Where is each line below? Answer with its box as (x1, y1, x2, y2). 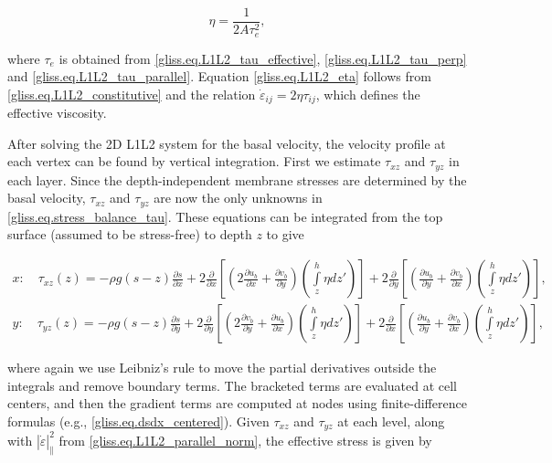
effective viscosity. (7, 103, 107, 122)
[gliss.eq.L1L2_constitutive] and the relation (7, 84, 256, 103)
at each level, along (337, 411, 445, 430)
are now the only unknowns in (154, 188, 323, 207)
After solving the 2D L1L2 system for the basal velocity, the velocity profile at (7, 133, 446, 153)
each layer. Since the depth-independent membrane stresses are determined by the (7, 170, 467, 189)
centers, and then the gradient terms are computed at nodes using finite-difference (7, 394, 467, 413)
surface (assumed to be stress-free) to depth (7, 225, 252, 244)
